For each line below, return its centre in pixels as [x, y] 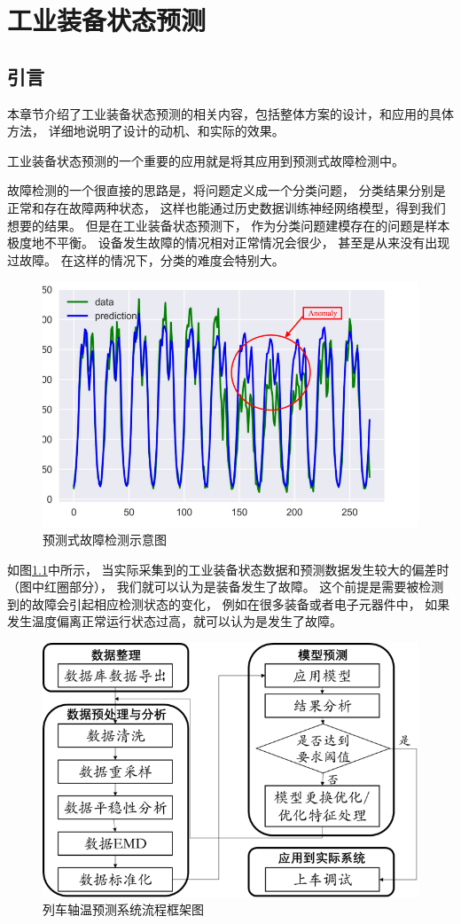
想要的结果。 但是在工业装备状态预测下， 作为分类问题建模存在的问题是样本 [229, 225]
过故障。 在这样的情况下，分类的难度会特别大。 [146, 259]
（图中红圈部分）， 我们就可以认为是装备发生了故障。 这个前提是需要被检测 [226, 587]
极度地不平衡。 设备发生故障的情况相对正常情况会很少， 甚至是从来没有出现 [229, 243]
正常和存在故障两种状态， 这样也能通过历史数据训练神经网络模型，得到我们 [227, 207]
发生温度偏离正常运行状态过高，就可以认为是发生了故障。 [175, 621]
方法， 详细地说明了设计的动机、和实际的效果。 [146, 131]
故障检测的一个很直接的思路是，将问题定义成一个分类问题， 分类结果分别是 [227, 190]
